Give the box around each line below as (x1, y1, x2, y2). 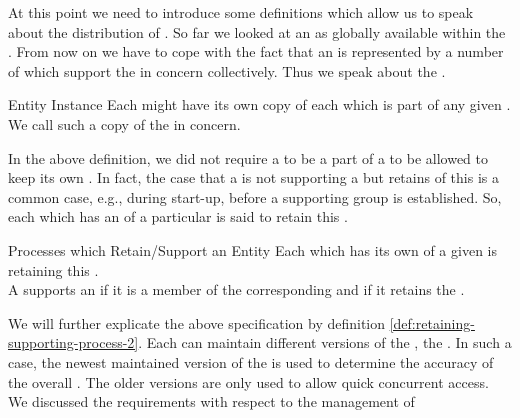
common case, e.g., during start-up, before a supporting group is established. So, (8, 186, 502, 207)
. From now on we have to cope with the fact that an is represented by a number (8, 41, 504, 62)
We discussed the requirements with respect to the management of (8, 391, 415, 412)
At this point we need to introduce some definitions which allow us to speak (8, 2, 474, 22)
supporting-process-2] (8, 332, 139, 353)
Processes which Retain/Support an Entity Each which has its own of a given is (8, 239, 497, 260)
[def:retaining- (389, 312, 475, 333)
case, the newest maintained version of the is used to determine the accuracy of (8, 351, 494, 372)
